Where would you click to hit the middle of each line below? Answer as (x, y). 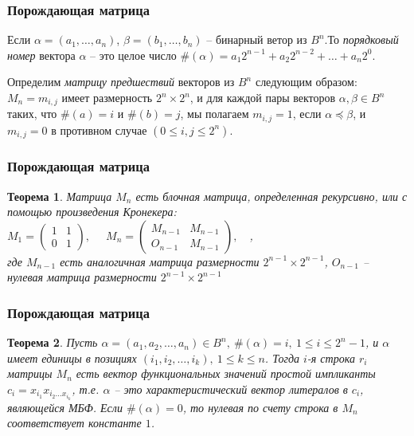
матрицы (30, 373)
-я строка (331, 357)
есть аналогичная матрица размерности (160, 261)
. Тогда (282, 357)
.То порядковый (361, 39)
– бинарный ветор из (257, 39)
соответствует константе (74, 423)
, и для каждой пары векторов (263, 97)
